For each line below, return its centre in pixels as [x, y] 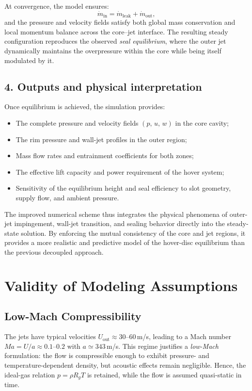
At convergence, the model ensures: [57, 6]
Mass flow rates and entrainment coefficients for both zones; [105, 155]
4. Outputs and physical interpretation [103, 86]
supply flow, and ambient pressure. [67, 197]
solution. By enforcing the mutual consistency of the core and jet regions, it [133, 233]
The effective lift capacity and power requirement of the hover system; [120, 171]
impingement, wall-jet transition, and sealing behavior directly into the [119, 223]
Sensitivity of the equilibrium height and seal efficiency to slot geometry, [123, 188]
